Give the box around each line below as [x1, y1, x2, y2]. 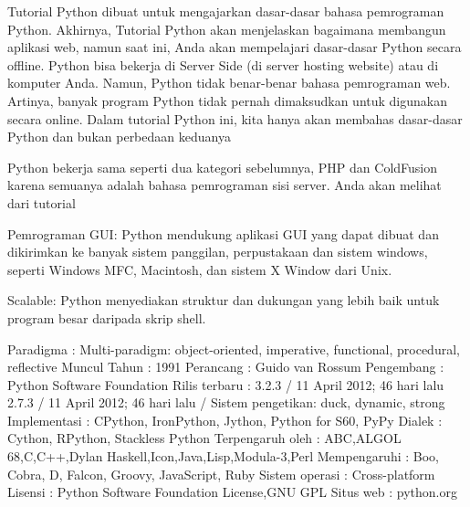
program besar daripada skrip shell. [7, 308, 206, 327]
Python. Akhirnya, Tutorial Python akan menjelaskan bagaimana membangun [7, 19, 446, 38]
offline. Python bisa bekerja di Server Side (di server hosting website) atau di [7, 55, 439, 74]
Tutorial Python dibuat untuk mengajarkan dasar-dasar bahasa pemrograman [7, 2, 444, 20]
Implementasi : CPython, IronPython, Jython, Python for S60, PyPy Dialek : [7, 410, 443, 429]
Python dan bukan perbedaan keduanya [7, 127, 231, 146]
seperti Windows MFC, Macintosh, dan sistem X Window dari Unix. [7, 259, 392, 279]
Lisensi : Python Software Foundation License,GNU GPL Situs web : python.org [7, 482, 457, 502]
